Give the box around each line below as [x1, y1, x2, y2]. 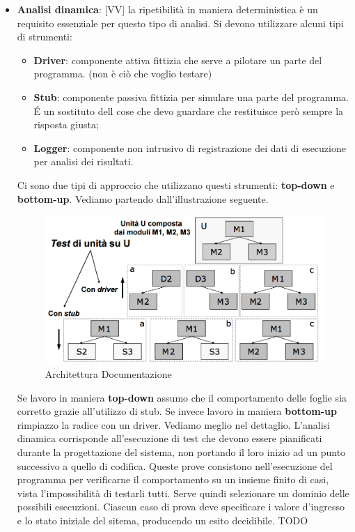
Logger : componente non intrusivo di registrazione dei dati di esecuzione [33, 140, 346, 155]
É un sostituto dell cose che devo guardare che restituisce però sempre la [33, 103, 344, 118]
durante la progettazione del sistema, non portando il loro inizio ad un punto [17, 444, 346, 459]
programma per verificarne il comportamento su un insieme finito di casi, [17, 472, 329, 487]
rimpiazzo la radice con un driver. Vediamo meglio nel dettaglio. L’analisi [17, 417, 331, 432]
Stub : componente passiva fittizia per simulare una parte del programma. [33, 89, 349, 104]
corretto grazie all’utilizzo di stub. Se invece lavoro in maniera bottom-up [17, 404, 337, 418]
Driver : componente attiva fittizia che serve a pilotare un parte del [33, 52, 322, 67]
